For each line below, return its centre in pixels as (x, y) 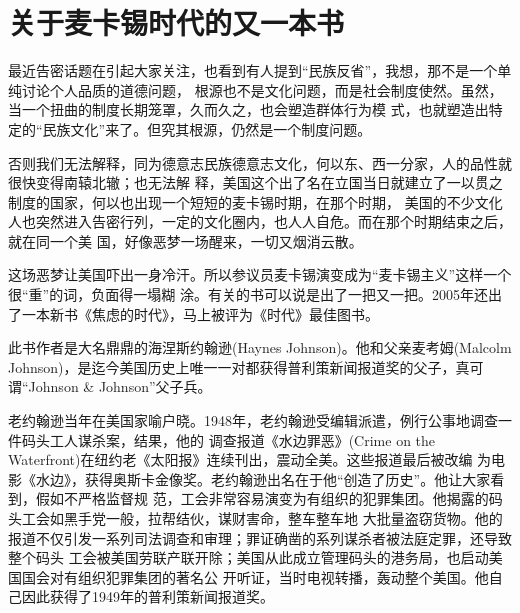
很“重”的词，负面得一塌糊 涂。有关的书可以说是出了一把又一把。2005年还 (248, 294)
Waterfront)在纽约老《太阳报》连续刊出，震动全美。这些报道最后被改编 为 (250, 459)
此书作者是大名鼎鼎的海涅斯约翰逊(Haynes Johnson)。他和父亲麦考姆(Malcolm (260, 347)
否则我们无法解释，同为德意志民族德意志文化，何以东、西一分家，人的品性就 (260, 162)
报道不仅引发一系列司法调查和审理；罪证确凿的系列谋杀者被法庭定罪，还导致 (260, 537)
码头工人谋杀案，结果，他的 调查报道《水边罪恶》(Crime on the (228, 439)
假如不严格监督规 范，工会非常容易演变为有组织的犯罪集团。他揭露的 (262, 498)
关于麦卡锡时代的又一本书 (176, 22)
